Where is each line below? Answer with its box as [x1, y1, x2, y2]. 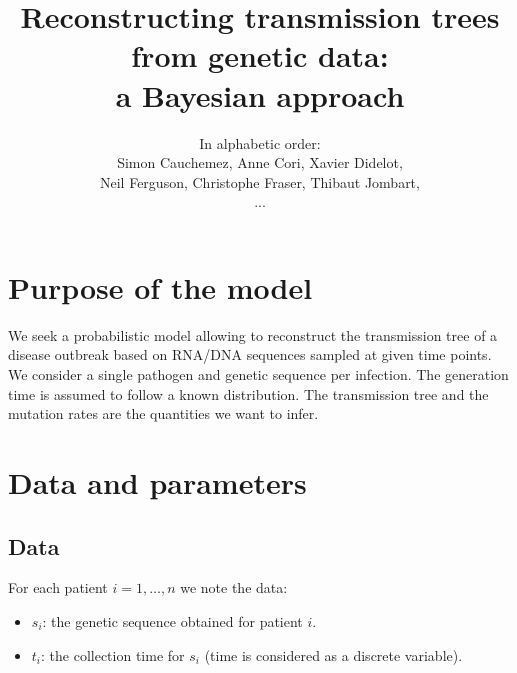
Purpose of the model [8, 266, 313, 307]
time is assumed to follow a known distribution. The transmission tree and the [8, 383, 489, 404]
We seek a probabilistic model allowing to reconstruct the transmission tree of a [8, 324, 498, 345]
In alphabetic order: [199, 132, 321, 153]
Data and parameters [8, 461, 307, 502]
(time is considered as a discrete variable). [204, 644, 463, 665]
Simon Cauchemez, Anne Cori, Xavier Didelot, [117, 152, 403, 173]
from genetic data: [131, 35, 389, 76]
